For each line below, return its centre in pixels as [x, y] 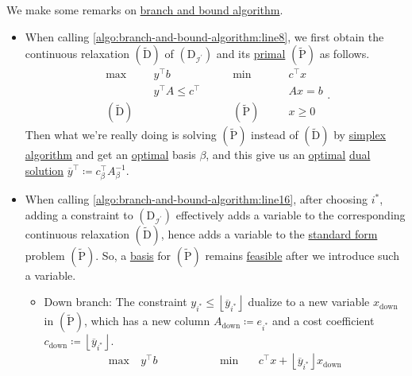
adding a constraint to [79, 214]
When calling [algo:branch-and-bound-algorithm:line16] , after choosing [196, 199]
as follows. [345, 54]
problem [45, 255]
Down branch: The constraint [116, 302]
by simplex [360, 135]
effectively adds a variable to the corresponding [291, 214]
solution [44, 171]
